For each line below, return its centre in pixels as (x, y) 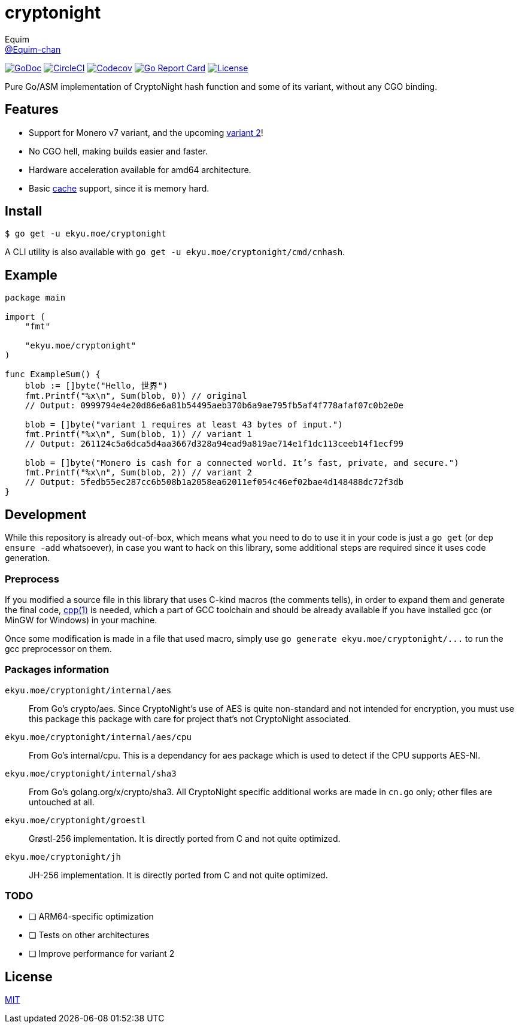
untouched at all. (62, 802)
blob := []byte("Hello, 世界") (96, 386)
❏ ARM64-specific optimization (91, 917)
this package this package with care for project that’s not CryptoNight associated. (190, 718)
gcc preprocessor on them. (58, 648)
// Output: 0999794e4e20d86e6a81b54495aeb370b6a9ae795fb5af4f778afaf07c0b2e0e (214, 406)
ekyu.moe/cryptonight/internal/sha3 (91, 773)
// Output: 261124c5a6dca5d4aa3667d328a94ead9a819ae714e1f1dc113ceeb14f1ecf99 (214, 444)
